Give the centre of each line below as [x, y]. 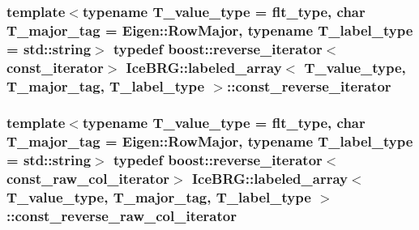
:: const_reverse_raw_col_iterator [122, 216]
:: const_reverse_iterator [309, 85]
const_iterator [55, 67]
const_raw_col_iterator [88, 179]
